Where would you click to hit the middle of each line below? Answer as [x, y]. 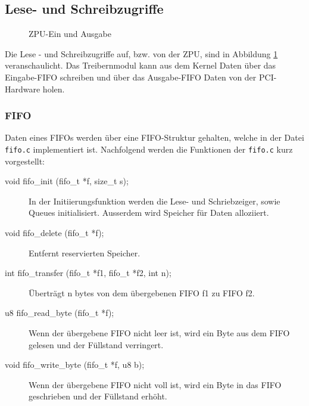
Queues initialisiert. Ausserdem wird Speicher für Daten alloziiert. [149, 213]
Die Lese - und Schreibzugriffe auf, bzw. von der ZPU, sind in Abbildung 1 [141, 53]
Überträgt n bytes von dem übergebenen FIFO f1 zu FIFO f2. [142, 292]
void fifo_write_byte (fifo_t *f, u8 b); [75, 365]
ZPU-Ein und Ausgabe [70, 34]
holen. [54, 89]
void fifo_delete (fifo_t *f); [54, 233]
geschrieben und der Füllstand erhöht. [98, 396]
